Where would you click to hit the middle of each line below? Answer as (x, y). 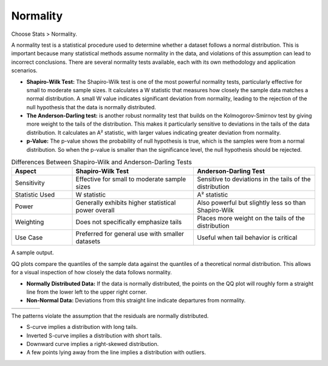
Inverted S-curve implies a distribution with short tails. (94, 335)
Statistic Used (35, 195)
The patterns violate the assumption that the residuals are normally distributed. (110, 316)
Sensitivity (30, 183)
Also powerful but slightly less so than (251, 203)
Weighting (29, 222)
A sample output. (32, 252)
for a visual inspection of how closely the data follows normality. (92, 273)
